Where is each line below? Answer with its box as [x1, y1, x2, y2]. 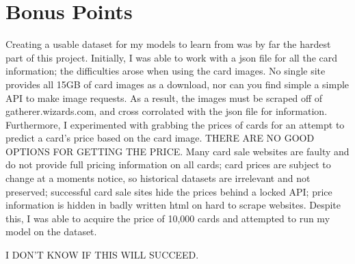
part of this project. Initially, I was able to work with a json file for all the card [5, 50, 338, 64]
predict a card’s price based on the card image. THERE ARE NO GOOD [5, 131, 315, 145]
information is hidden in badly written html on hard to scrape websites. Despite [5, 198, 341, 212]
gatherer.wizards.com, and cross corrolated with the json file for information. [5, 104, 328, 118]
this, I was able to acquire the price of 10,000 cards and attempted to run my [5, 211, 330, 225]
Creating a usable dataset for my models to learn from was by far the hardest [5, 37, 331, 51]
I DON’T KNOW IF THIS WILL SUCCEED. [5, 248, 199, 262]
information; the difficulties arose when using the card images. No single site [5, 64, 326, 78]
